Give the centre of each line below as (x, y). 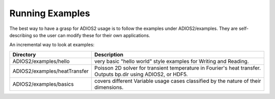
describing (21, 35)
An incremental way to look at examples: (52, 45)
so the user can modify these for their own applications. (91, 35)
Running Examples (50, 13)
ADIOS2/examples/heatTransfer (51, 71)
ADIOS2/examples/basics (43, 84)
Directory (24, 54)
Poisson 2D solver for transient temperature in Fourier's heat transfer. (178, 68)
